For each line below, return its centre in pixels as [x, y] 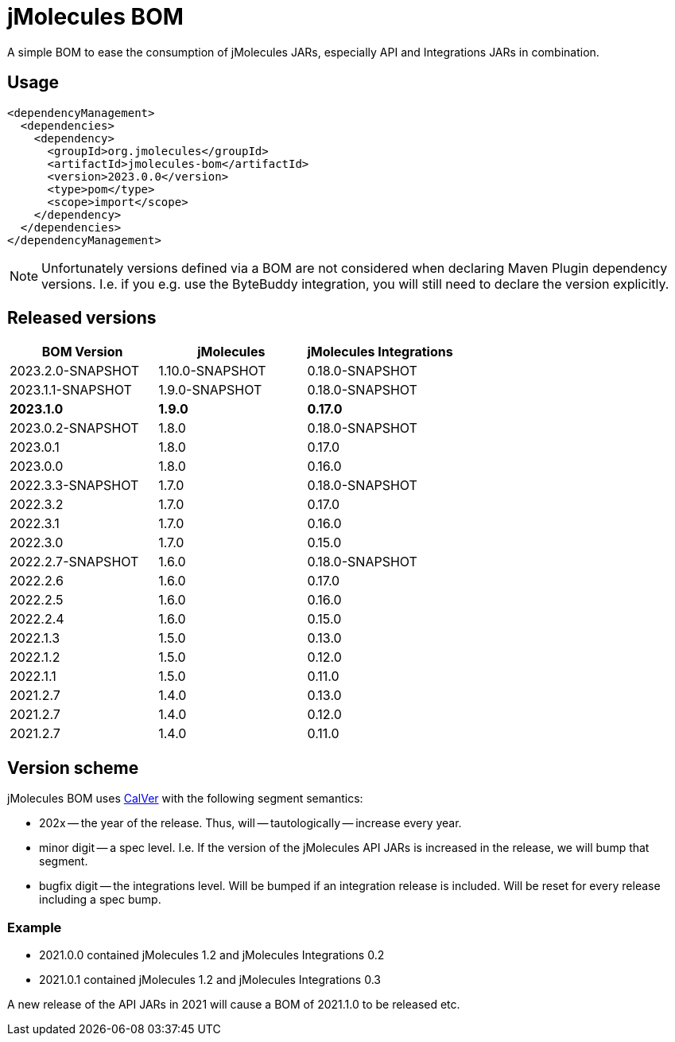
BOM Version [82, 352]
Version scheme [73, 768]
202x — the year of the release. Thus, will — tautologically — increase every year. [250, 823]
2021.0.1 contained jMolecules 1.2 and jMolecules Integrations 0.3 [210, 980]
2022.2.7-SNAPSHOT [74, 562]
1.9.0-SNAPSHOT [210, 390]
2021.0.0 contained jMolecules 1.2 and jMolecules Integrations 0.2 [212, 955]
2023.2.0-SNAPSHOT [74, 371]
